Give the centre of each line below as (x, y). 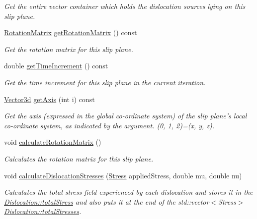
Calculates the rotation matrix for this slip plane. (79, 158)
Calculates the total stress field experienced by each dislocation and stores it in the (128, 192)
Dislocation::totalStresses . (43, 211)
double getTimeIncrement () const (56, 66)
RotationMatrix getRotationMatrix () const (71, 32)
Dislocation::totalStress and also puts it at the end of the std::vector (107, 201)
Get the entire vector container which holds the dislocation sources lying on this (125, 6)
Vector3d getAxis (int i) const (49, 99)
